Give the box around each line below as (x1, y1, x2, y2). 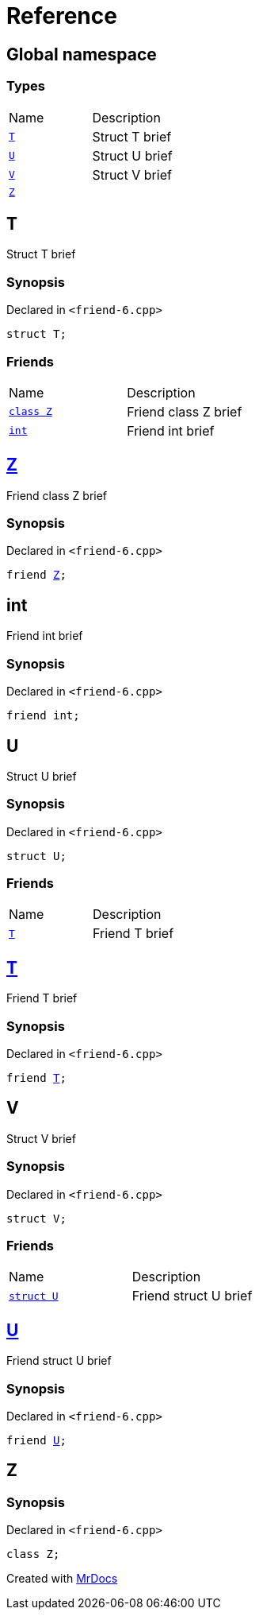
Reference (6, 2, 117, 29)
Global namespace (6, 44, 157, 64)
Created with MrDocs (6, 1571, 118, 1586)
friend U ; (6, 1433, 67, 1447)
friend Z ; (6, 568, 67, 582)
